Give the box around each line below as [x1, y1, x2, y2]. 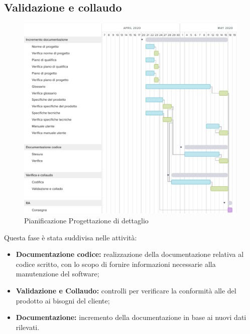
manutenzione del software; [16, 268, 99, 279]
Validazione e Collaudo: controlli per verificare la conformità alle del [16, 285, 236, 296]
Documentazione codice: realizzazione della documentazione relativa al [16, 249, 244, 259]
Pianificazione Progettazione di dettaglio [24, 215, 149, 226]
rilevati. [16, 321, 40, 332]
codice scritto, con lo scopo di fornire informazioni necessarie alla [16, 258, 216, 269]
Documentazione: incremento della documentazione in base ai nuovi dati [16, 312, 246, 322]
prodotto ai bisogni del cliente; [16, 295, 110, 305]
